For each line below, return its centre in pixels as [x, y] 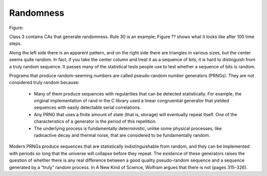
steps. [15, 44]
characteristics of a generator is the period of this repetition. [95, 122]
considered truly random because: [44, 83]
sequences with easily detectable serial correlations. [88, 108]
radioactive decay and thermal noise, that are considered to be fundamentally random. [122, 135]
